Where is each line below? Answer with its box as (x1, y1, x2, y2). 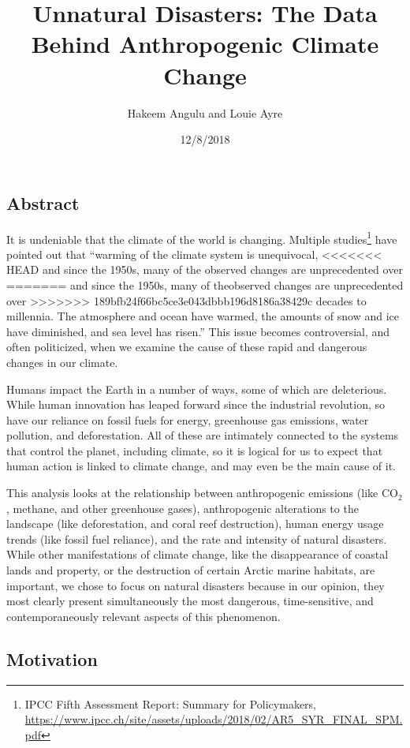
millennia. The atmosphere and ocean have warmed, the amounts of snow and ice (6, 308, 400, 324)
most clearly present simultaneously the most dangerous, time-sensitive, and (6, 593, 374, 609)
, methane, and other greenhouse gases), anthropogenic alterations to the (6, 499, 359, 516)
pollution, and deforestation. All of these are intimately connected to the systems (6, 427, 399, 443)
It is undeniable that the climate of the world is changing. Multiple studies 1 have (6, 228, 397, 247)
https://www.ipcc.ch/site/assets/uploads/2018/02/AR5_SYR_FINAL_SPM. (24, 711, 403, 727)
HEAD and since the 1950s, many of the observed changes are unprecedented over (6, 261, 403, 278)
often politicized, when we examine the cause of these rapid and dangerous (6, 338, 367, 355)
